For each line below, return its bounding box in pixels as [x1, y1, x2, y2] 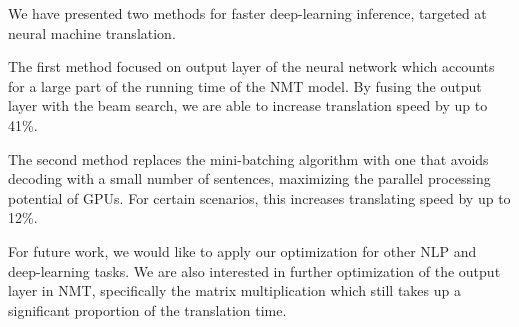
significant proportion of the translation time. [8, 299, 287, 320]
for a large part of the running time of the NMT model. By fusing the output [8, 75, 482, 96]
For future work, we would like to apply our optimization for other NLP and [8, 240, 477, 261]
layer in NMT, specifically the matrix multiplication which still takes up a [8, 280, 461, 301]
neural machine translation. [8, 22, 176, 43]
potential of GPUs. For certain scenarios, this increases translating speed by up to [8, 187, 511, 208]
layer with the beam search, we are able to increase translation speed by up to [8, 95, 488, 116]
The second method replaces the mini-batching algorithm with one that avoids [8, 148, 489, 169]
